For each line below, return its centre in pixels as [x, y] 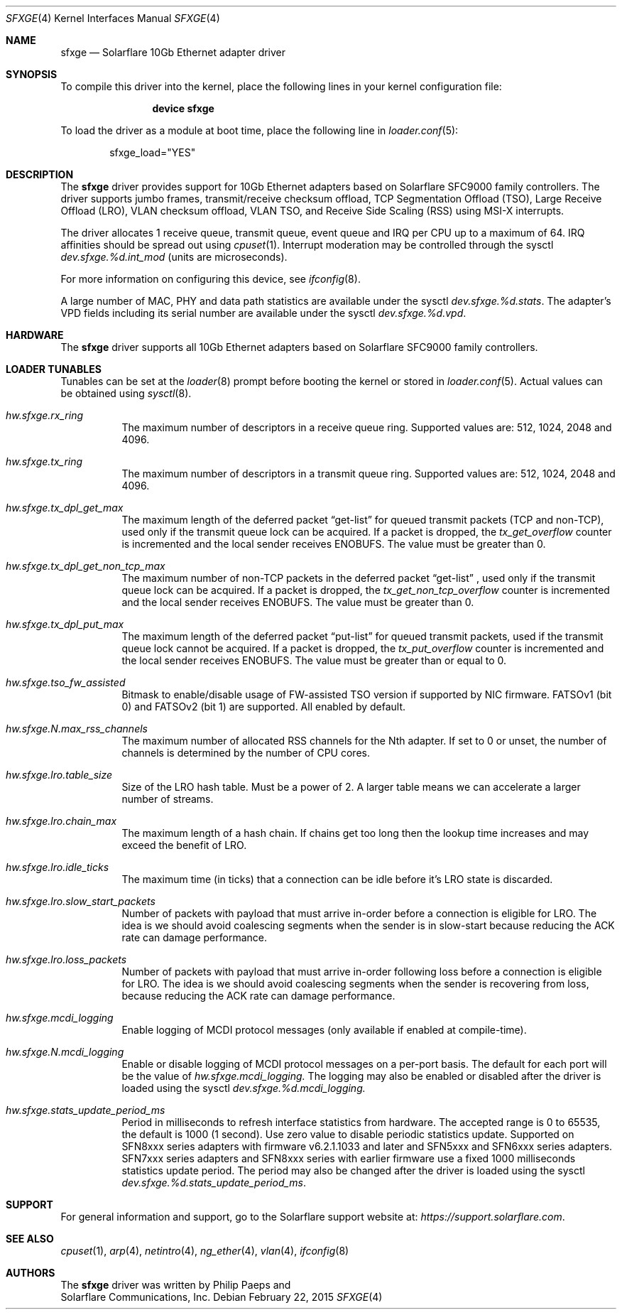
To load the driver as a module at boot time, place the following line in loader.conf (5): [260, 130]
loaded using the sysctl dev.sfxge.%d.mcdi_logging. [244, 1088]
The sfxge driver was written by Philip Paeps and [176, 1285]
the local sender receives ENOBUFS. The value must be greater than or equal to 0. [314, 660]
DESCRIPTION [40, 174]
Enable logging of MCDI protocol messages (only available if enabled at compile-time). [324, 1030]
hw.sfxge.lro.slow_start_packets [81, 901]
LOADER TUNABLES [54, 369]
